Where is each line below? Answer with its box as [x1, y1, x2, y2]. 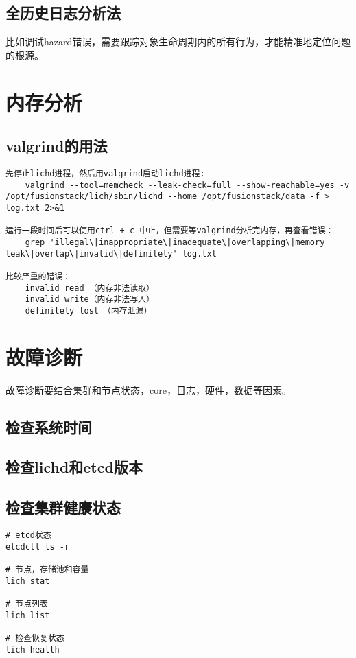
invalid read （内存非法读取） [25, 283, 154, 293]
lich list [5, 610, 50, 620]
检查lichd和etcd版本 [5, 456, 143, 478]
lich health [5, 644, 60, 655]
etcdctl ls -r [5, 541, 70, 552]
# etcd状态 [5, 530, 51, 540]
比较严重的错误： [5, 271, 71, 281]
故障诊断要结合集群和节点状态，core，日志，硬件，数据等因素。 [5, 382, 292, 397]
